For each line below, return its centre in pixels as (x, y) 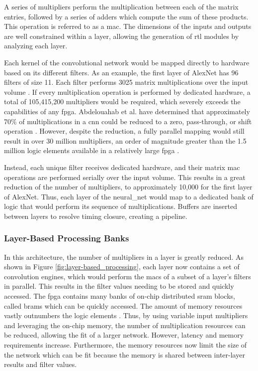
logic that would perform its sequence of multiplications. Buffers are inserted (121, 206)
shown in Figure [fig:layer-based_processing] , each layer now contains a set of (122, 267)
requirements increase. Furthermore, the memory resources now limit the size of (126, 345)
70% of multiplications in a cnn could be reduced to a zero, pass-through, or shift (128, 121)
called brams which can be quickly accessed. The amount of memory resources (123, 305)
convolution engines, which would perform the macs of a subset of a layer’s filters (128, 276)
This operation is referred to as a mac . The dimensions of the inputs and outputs (128, 26)
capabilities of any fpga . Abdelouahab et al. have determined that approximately (127, 111)
